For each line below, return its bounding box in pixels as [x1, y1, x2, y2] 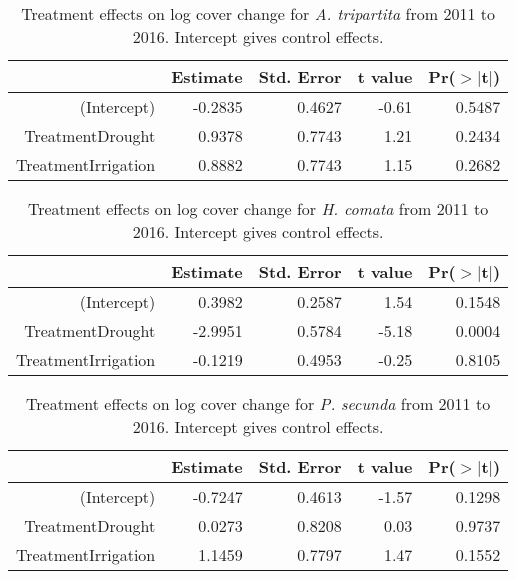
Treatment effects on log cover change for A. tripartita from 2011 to [21, 2, 495, 25]
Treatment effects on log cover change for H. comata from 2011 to [27, 197, 489, 220]
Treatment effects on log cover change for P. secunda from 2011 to [26, 392, 491, 415]
